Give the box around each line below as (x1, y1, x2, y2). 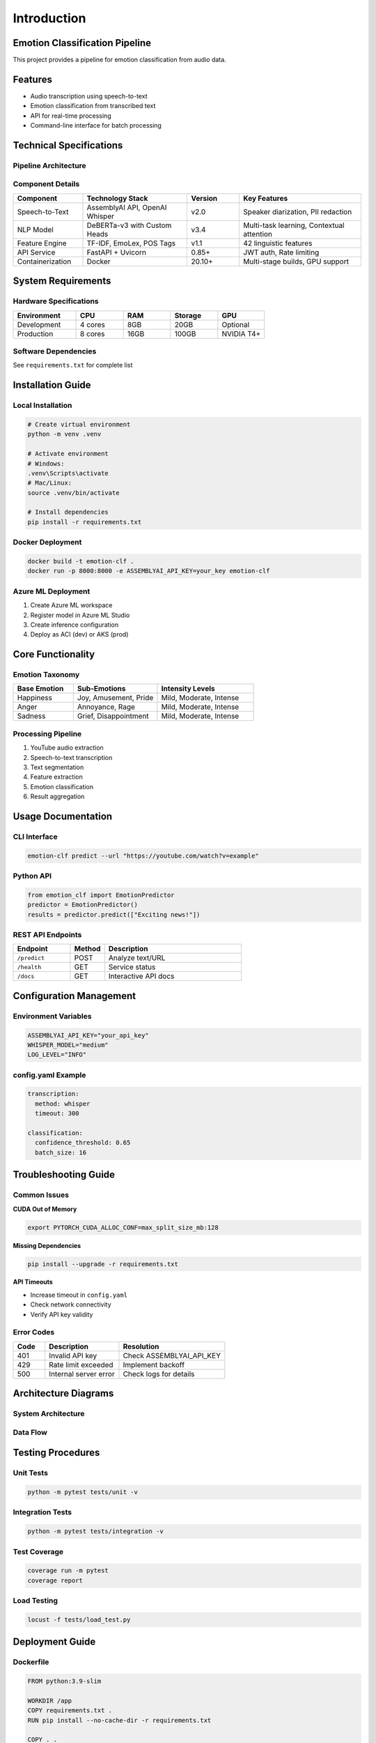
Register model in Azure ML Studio (30, 611, 130, 619)
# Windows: (27, 459, 65, 467)
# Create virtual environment (27, 420, 131, 428)
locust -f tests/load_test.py (27, 1615, 131, 1624)
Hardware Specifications (13, 296, 99, 306)
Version (191, 193, 218, 203)
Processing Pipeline (13, 729, 82, 738)
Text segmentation (30, 763, 84, 771)
